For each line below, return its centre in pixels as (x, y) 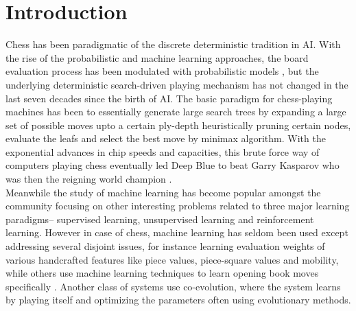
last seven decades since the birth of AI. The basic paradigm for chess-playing (169, 98)
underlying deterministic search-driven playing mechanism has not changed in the (177, 84)
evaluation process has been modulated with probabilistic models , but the (162, 71)
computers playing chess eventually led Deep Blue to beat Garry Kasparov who (173, 165)
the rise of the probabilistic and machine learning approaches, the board (157, 57)
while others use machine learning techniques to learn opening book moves (162, 273)
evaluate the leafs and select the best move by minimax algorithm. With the (166, 138)
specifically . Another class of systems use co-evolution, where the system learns (173, 286)
